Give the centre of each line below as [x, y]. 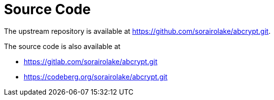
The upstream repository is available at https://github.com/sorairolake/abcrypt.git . [137, 31]
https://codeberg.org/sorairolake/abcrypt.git [96, 76]
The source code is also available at [62, 46]
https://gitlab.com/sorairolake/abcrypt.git [91, 61]
